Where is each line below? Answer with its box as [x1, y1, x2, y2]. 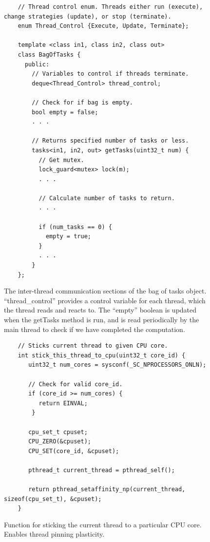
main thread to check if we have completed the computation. [4, 324, 185, 334]
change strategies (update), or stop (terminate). [4, 13, 172, 20]
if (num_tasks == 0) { [38, 223, 112, 230]
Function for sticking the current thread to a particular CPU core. [4, 519, 202, 529]
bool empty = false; [32, 108, 98, 116]
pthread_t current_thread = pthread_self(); [28, 466, 175, 474]
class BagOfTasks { [18, 51, 81, 58]
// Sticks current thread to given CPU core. [18, 342, 168, 350]
